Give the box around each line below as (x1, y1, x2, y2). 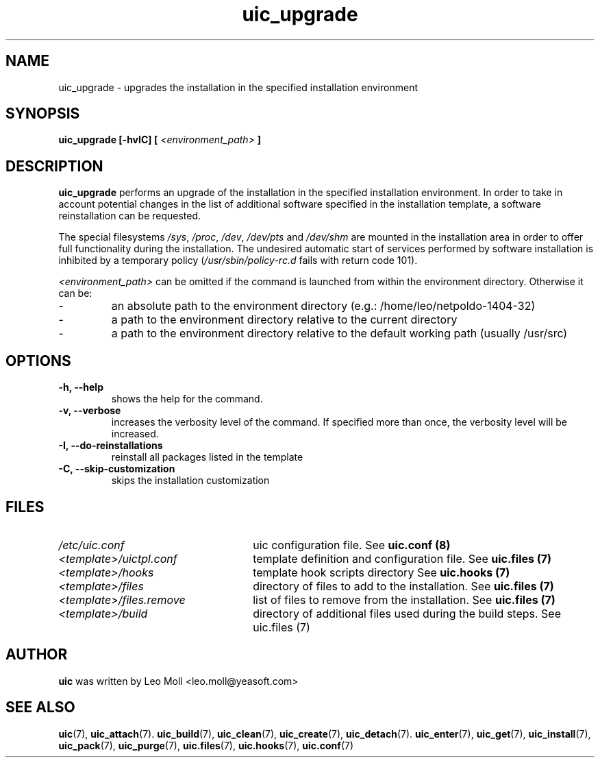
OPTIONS (5, 352, 71, 370)
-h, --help (58, 381, 103, 393)
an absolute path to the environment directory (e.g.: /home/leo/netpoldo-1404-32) (111, 299, 536, 313)
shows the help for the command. (111, 393, 263, 405)
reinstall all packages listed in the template (111, 451, 303, 463)
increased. (111, 428, 159, 440)
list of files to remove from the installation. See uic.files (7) (253, 592, 555, 607)
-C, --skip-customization (58, 463, 175, 475)
